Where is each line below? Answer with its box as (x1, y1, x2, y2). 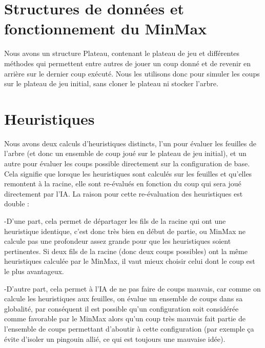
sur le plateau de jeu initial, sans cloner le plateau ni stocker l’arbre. (4, 78, 218, 89)
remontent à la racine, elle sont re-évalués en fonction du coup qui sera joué (4, 178, 241, 189)
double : (4, 198, 30, 209)
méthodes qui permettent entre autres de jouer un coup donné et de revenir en (4, 57, 251, 68)
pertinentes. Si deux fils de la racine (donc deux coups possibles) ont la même (4, 245, 248, 256)
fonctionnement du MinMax (4, 18, 207, 39)
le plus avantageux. (4, 265, 64, 276)
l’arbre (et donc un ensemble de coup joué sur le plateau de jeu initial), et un (4, 148, 247, 159)
